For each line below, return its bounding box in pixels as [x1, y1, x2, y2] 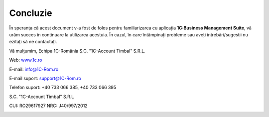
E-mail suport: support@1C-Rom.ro [9, 75, 82, 81]
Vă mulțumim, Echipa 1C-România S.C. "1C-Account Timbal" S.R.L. [9, 48, 145, 54]
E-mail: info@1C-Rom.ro [9, 66, 59, 72]
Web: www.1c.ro [9, 57, 42, 63]
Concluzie [9, 7, 52, 18]
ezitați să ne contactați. [9, 39, 57, 45]
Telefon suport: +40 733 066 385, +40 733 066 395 [9, 85, 117, 91]
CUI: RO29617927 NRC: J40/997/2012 [9, 103, 88, 109]
